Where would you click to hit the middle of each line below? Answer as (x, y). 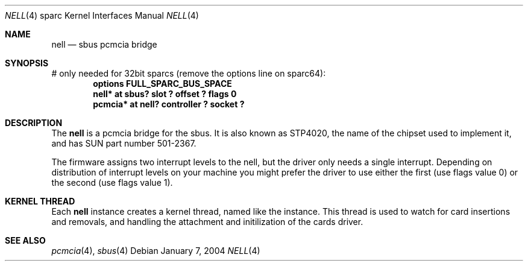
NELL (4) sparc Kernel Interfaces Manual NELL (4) (102, 15)
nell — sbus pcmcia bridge (104, 44)
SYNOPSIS (27, 63)
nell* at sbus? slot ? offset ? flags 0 (165, 94)
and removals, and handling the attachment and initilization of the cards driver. (207, 222)
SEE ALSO (25, 240)
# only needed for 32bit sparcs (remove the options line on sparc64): (189, 73)
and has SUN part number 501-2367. (124, 143)
